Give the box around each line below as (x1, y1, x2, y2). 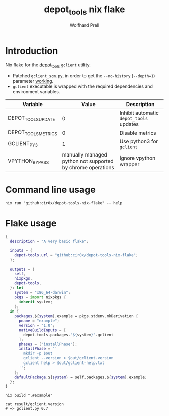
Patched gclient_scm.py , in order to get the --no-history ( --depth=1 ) (12, 73, 155, 79)
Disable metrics (119, 129, 157, 136)
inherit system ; (18, 299, 53, 304)
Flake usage (5, 218, 57, 229)
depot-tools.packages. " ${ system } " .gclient (23, 332, 114, 337)
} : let (10, 285, 24, 291)
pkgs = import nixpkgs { (14, 294, 66, 300)
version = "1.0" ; (18, 323, 55, 328)
